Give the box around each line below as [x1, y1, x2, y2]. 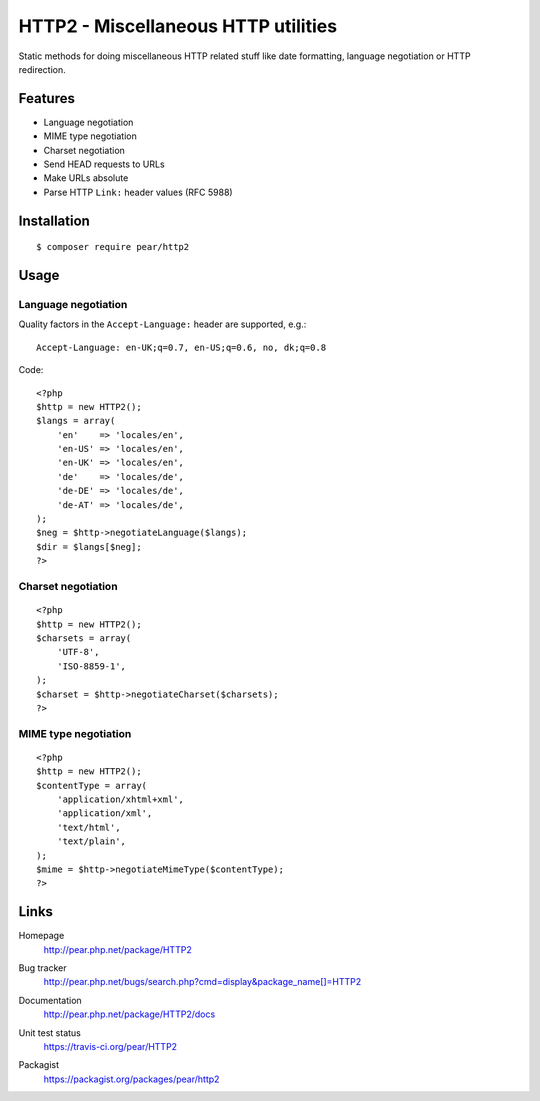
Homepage [18, 930, 65, 942]
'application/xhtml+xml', [56, 794, 185, 805]
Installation [18, 212, 90, 229]
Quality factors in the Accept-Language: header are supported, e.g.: [18, 318, 307, 330]
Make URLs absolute [43, 172, 129, 184]
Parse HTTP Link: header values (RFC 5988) [43, 186, 234, 198]
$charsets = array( [36, 632, 132, 644]
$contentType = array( [36, 780, 148, 791]
